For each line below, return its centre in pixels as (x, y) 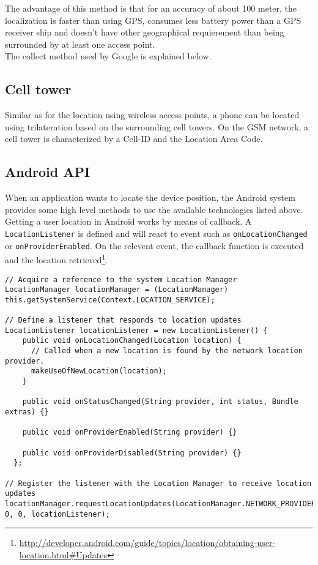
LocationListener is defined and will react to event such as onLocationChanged (156, 233)
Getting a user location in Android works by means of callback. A (128, 221)
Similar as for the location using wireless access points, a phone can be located (152, 115)
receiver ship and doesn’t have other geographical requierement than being (145, 32)
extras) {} (27, 412)
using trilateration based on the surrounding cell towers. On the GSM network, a (157, 126)
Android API (48, 172)
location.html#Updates (63, 554)
